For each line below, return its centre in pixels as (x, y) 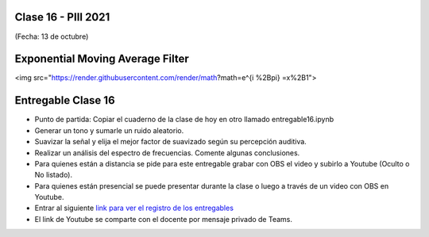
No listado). (54, 175)
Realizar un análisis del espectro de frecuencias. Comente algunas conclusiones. (167, 153)
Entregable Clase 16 (65, 100)
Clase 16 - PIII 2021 (62, 17)
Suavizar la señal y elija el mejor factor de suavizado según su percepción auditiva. (171, 142)
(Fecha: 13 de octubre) (52, 36)
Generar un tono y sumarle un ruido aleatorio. (109, 130)
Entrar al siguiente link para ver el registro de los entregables (134, 208)
